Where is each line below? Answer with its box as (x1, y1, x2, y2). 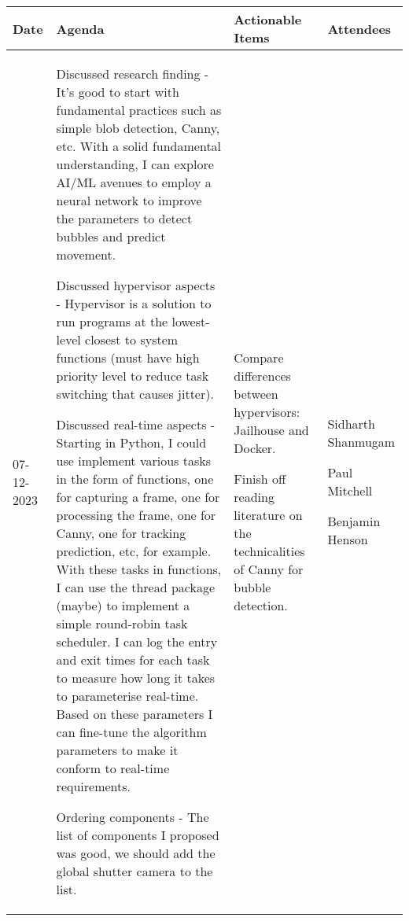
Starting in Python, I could (56, 433, 207, 451)
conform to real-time (56, 759, 170, 777)
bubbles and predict (56, 227, 166, 245)
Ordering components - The (56, 808, 209, 826)
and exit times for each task (56, 650, 210, 669)
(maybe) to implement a (56, 596, 190, 614)
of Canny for (234, 560, 304, 578)
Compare (234, 348, 284, 367)
